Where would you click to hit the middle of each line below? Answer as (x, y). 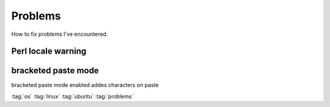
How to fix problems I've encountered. (60, 34)
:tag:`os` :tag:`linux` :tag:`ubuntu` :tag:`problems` (72, 96)
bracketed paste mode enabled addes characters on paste (85, 85)
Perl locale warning (49, 51)
